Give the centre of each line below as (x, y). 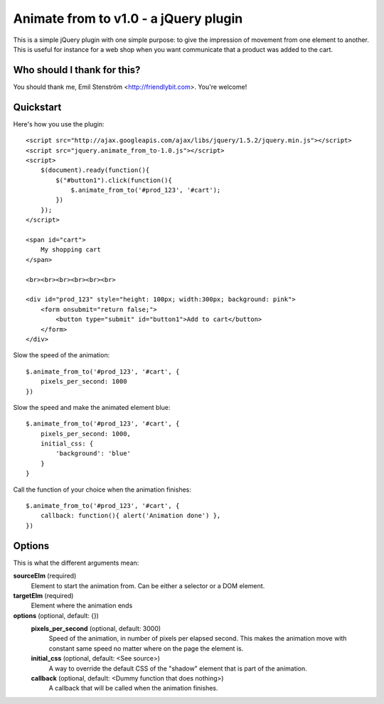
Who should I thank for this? (77, 70)
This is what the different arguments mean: (76, 563)
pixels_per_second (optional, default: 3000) (96, 629)
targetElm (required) (43, 595)
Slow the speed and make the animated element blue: (92, 407)
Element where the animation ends (82, 606)
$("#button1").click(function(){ (114, 180)
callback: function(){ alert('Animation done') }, (130, 516)
